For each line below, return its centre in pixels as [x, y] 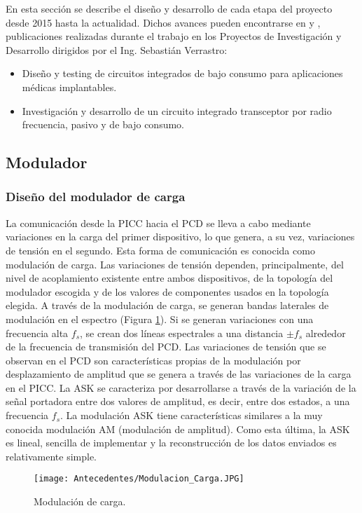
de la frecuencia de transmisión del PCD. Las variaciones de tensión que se [166, 347]
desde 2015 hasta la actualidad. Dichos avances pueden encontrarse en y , [163, 22]
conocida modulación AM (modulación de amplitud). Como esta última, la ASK [178, 429]
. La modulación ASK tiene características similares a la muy [192, 415]
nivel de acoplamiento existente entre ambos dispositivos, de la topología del [169, 278]
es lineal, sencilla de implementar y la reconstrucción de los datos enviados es [171, 443]
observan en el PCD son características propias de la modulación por [153, 360]
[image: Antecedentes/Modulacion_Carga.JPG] [139, 479]
